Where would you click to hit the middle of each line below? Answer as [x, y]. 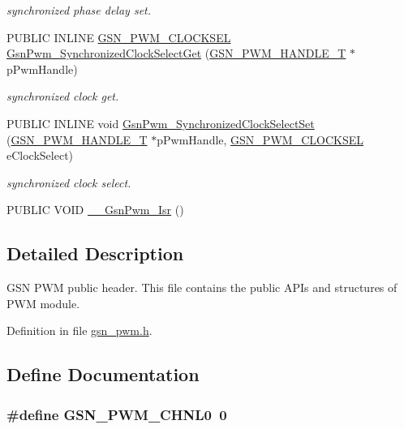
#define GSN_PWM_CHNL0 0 [117, 414]
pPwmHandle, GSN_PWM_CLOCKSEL [260, 139]
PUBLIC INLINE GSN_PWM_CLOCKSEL [119, 37]
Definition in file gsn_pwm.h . [80, 330]
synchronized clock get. [63, 96]
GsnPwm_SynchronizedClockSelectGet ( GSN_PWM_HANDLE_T [176, 53]
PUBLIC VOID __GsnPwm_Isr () [95, 210]
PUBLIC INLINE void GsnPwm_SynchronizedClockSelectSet [161, 123]
